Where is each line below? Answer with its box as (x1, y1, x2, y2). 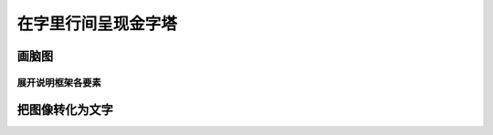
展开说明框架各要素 (16, 76, 102, 88)
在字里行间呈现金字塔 (16, 14, 178, 34)
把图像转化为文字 (16, 101, 113, 118)
